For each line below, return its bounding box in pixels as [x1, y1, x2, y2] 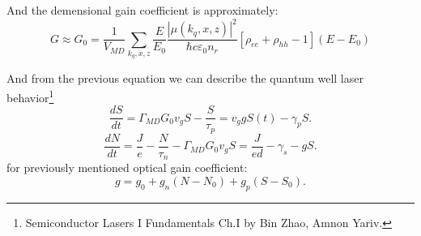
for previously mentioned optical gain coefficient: [6, 159, 248, 176]
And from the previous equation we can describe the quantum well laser [6, 70, 364, 87]
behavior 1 [6, 86, 54, 105]
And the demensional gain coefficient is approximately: [6, 2, 279, 18]
